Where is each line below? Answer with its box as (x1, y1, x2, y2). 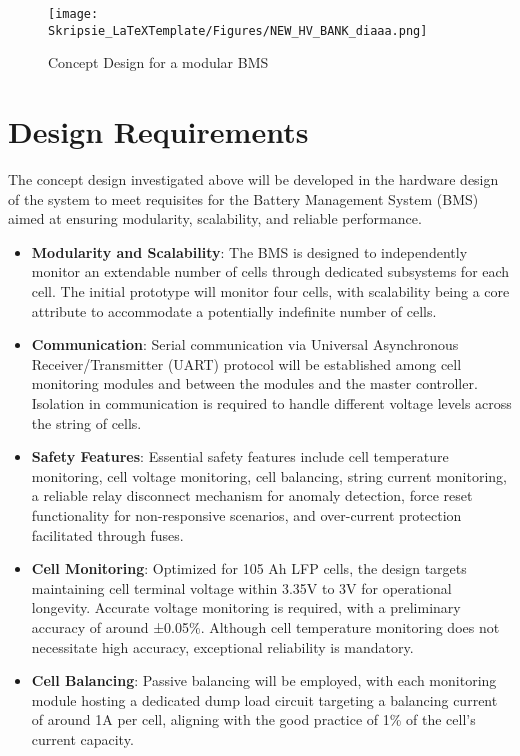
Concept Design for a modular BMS (48, 52, 269, 73)
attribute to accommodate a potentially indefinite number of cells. (31, 300, 437, 321)
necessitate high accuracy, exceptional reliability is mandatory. (31, 636, 414, 657)
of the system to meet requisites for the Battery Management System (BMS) (8, 188, 479, 209)
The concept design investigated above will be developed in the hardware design (8, 169, 499, 190)
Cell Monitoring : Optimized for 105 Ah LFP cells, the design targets (31, 558, 467, 579)
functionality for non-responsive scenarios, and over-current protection (31, 504, 462, 525)
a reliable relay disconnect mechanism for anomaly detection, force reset (31, 485, 473, 506)
